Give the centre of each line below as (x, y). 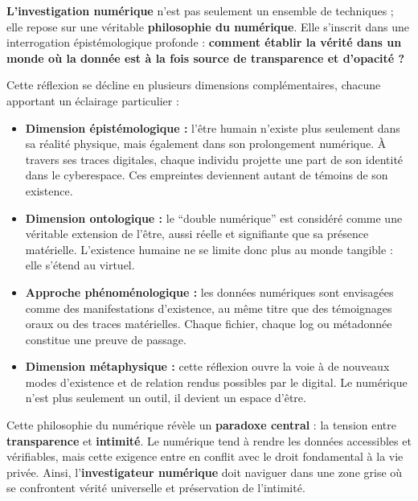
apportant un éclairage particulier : (93, 100)
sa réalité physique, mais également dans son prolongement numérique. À (206, 144)
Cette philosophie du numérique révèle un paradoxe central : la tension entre (202, 425)
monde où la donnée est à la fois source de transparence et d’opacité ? (206, 57)
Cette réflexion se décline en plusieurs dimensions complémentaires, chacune (194, 85)
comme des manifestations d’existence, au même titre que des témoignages (209, 308)
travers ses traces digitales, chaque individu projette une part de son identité (214, 159)
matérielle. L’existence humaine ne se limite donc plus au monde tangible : (209, 249)
